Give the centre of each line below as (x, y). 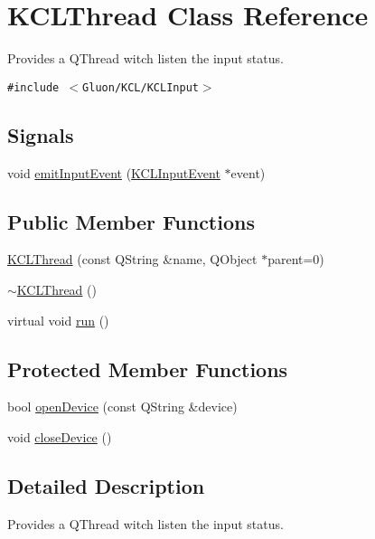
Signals (41, 134)
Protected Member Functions (148, 369)
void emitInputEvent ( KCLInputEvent (114, 172)
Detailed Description (106, 485)
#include (33, 87)
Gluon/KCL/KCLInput (141, 87)
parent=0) (296, 259)
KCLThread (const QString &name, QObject (132, 259)
